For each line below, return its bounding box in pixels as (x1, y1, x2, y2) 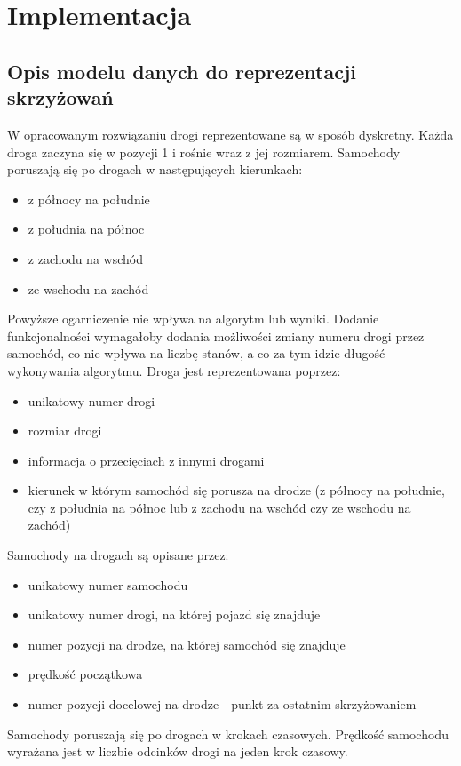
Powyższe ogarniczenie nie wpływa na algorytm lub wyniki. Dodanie (7, 309, 379, 328)
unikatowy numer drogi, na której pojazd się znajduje (28, 605, 321, 624)
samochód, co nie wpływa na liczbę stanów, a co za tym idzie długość (7, 344, 385, 363)
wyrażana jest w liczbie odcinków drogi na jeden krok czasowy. (7, 742, 348, 761)
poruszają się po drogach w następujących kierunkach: (7, 160, 303, 179)
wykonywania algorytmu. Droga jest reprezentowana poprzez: (7, 361, 341, 379)
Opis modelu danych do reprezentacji (7, 57, 356, 84)
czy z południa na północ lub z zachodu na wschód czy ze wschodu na (28, 498, 411, 516)
